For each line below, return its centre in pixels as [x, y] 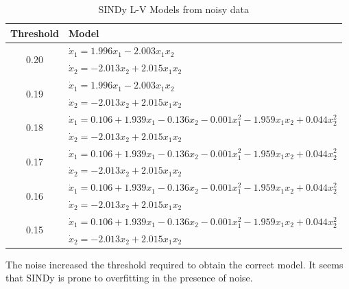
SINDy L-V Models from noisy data [174, 9]
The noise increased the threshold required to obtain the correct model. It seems [174, 264]
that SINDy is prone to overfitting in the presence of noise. [129, 278]
